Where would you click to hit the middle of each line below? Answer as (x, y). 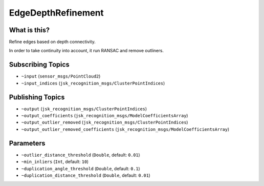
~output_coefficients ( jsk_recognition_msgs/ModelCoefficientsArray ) (105, 116)
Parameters (27, 143)
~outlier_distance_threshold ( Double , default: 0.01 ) (81, 155)
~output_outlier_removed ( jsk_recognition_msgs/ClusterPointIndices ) (105, 123)
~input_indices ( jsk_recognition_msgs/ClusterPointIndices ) (93, 83)
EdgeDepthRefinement (56, 13)
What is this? (29, 30)
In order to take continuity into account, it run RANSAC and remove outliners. (86, 51)
